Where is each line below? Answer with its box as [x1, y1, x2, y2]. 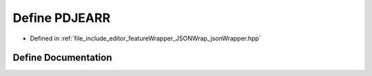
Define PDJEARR [12, 10, 111, 25]
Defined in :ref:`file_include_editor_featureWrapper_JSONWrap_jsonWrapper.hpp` [30, 34, 261, 42]
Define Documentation [12, 52, 112, 64]
